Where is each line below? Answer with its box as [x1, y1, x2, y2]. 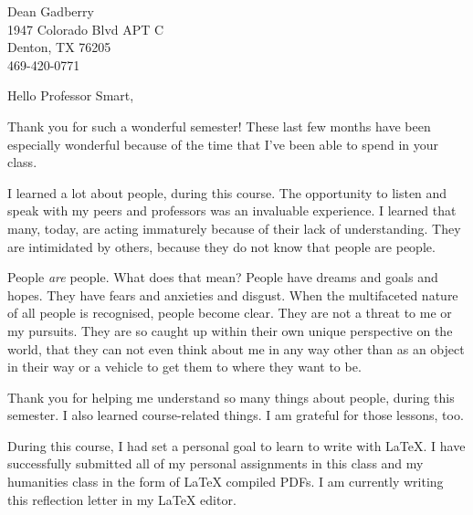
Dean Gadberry [7, 2, 94, 20]
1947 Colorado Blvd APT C [7, 19, 164, 38]
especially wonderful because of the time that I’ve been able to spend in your [7, 134, 439, 153]
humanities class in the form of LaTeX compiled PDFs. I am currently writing [7, 472, 444, 491]
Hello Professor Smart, [7, 86, 134, 105]
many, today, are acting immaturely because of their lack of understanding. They [7, 218, 461, 237]
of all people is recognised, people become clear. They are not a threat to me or [7, 303, 452, 322]
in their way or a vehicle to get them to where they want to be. [7, 357, 362, 376]
